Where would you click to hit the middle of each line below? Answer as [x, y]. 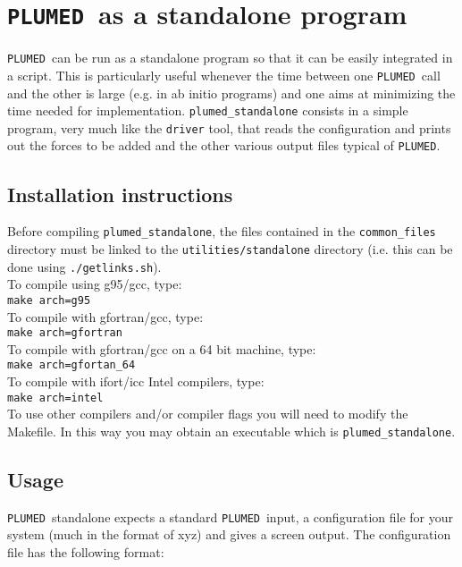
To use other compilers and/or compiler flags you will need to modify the [208, 414]
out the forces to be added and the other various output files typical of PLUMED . [224, 145]
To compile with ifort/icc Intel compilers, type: [136, 381]
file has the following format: [86, 552]
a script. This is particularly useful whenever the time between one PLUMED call [224, 75]
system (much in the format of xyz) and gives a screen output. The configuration [229, 534]
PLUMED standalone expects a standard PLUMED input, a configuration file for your [230, 516]
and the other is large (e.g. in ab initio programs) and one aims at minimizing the [231, 93]
